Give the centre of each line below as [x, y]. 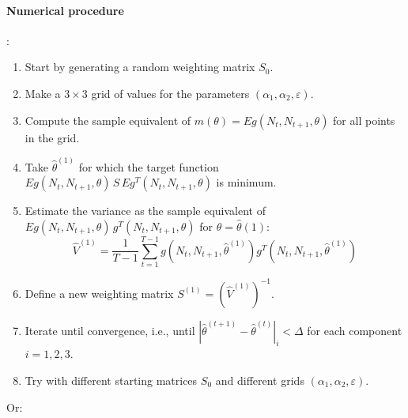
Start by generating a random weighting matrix [140, 67]
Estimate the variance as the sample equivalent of [145, 211]
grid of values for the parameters [170, 93]
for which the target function [149, 166]
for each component [355, 330]
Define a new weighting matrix [99, 293]
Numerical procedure [65, 10]
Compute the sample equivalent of [108, 120]
